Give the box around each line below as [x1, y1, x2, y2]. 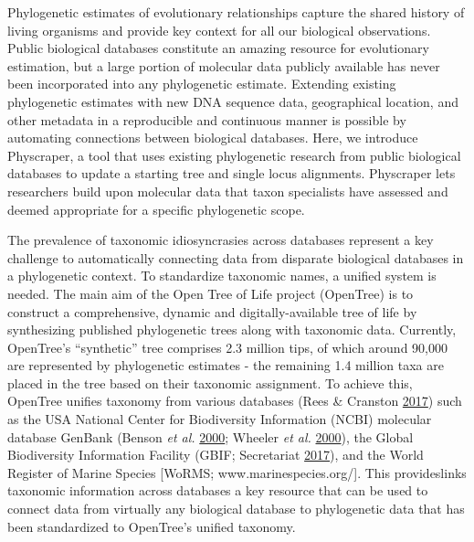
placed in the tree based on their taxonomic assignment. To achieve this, [7, 373, 413, 392]
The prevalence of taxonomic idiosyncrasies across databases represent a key [7, 230, 434, 250]
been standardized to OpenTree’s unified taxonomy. [7, 516, 296, 536]
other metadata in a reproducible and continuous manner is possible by [7, 110, 406, 129]
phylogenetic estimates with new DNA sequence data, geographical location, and [7, 91, 458, 111]
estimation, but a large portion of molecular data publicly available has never [7, 56, 440, 75]
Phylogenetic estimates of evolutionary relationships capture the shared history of [7, 3, 465, 21]
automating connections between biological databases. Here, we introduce [7, 128, 418, 147]
